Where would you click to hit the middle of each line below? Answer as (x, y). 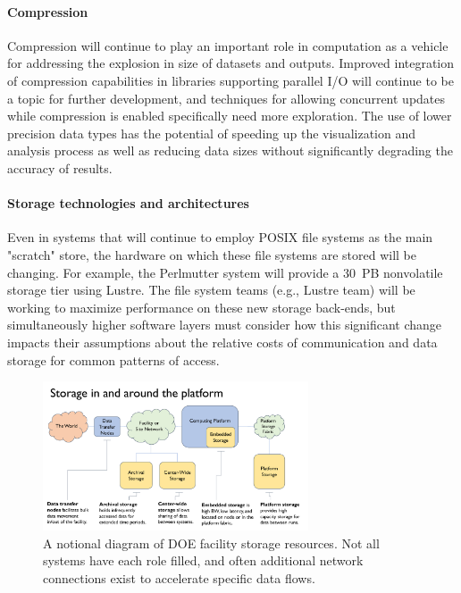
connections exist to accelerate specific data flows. (179, 577)
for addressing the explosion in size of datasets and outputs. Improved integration (231, 63)
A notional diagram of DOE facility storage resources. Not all (211, 543)
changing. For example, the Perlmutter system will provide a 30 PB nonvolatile (225, 272)
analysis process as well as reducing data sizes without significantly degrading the (230, 150)
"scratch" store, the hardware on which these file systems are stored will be (212, 254)
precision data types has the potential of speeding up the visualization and (212, 133)
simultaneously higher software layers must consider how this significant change (225, 325)
